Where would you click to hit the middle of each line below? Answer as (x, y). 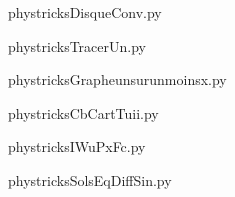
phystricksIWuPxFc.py (77, 146)
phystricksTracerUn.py (77, 45)
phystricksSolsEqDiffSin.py (90, 179)
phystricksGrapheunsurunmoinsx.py (117, 79)
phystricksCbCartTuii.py (83, 112)
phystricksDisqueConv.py (85, 12)
